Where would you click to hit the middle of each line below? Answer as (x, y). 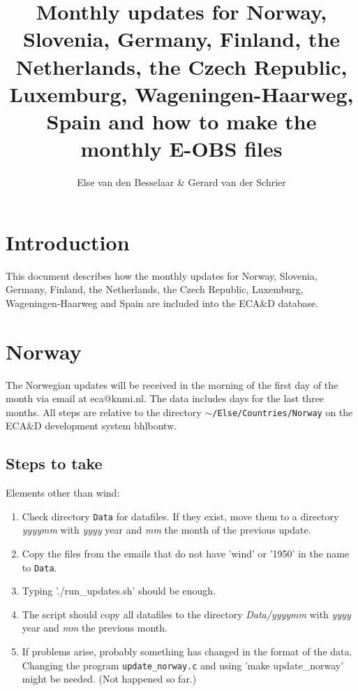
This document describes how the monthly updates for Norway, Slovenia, (162, 275)
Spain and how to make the (181, 121)
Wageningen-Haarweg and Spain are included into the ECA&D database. (162, 302)
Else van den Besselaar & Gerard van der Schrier (181, 182)
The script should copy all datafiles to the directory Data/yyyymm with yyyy (186, 614)
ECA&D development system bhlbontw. (91, 426)
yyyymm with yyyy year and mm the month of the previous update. (166, 530)
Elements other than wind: (63, 493)
